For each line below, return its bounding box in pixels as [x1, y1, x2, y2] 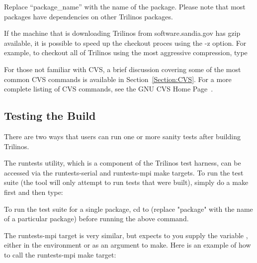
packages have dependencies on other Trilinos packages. [4, 11, 173, 21]
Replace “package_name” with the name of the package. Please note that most [4, 1, 246, 11]
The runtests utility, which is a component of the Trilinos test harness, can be [4, 158, 241, 168]
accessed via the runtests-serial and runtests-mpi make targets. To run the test [4, 167, 244, 177]
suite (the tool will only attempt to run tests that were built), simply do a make [4, 177, 249, 187]
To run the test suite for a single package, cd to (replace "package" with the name [4, 203, 253, 214]
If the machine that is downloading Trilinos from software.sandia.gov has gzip [4, 28, 241, 38]
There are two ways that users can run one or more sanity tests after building [4, 131, 241, 141]
